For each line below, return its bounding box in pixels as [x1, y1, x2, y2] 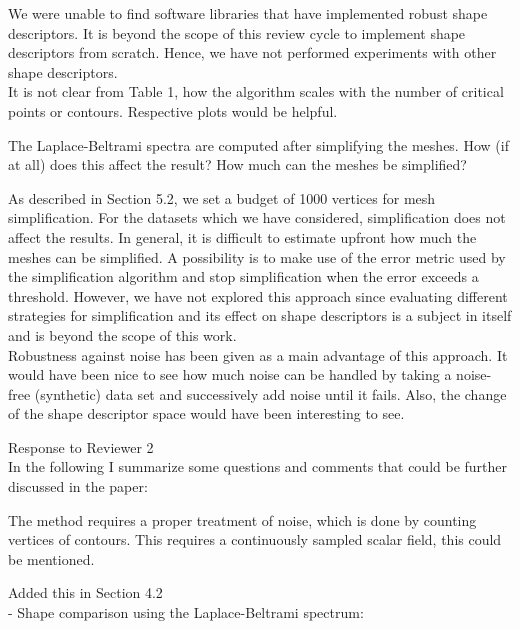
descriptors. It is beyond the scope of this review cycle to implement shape [8, 22, 466, 43]
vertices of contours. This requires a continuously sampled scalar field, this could [8, 529, 502, 550]
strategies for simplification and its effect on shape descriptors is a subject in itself [8, 305, 512, 326]
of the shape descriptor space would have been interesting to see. [8, 403, 405, 424]
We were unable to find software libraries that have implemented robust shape [8, 3, 488, 23]
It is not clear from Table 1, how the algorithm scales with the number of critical [8, 81, 504, 102]
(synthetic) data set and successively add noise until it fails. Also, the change [34, 383, 507, 404]
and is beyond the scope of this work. [8, 324, 237, 345]
